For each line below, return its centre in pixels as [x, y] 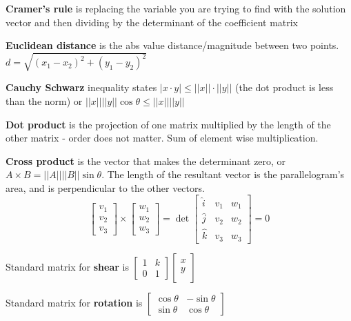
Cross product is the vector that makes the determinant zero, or [146, 160]
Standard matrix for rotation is [74, 302]
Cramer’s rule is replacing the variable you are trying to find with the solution [176, 8]
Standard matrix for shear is [67, 266]
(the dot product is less [284, 87]
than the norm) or [44, 100]
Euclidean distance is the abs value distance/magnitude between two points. [172, 45]
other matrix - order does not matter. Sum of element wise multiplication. [162, 138]
